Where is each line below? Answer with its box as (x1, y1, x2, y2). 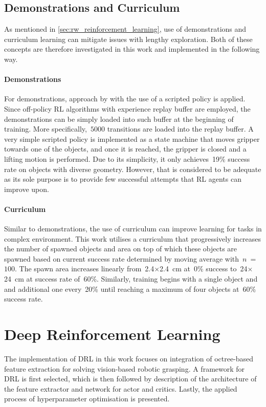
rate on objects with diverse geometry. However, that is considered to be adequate (4, 163, 261, 174)
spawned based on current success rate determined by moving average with (4, 253, 239, 264)
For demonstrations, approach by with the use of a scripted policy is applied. (4, 93, 246, 104)
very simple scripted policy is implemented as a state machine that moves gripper (4, 133, 260, 144)
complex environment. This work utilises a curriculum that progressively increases (4, 233, 261, 244)
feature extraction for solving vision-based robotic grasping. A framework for (4, 363, 245, 374)
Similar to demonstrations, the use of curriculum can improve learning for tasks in (4, 223, 262, 234)
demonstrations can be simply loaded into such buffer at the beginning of (4, 113, 234, 124)
